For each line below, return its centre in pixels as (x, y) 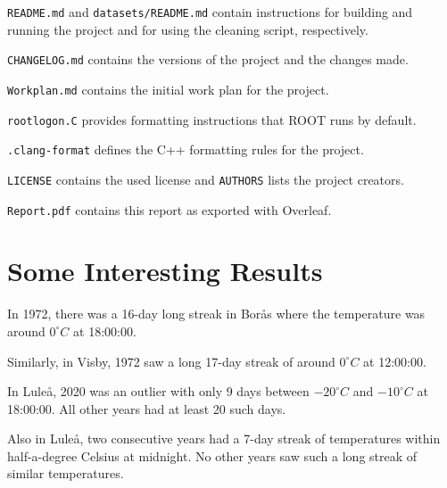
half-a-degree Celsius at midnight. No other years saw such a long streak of (212, 455)
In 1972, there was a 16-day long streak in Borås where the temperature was (216, 314)
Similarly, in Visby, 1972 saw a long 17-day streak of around (171, 361)
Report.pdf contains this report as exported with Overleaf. (170, 209)
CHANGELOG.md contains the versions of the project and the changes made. (208, 59)
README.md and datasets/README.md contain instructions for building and (210, 12)
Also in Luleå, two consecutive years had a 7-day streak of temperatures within (224, 438)
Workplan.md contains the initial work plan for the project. (168, 89)
